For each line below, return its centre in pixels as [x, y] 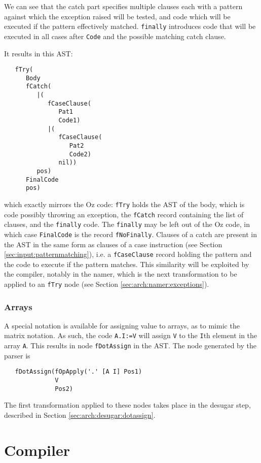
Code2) [80, 154]
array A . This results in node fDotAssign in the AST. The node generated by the [130, 345]
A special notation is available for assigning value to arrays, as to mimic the [122, 325]
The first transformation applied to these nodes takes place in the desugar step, [127, 405]
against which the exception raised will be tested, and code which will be [117, 16]
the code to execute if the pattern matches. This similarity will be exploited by [127, 264]
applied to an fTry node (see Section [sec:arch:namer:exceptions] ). [107, 284]
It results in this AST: [39, 53]
